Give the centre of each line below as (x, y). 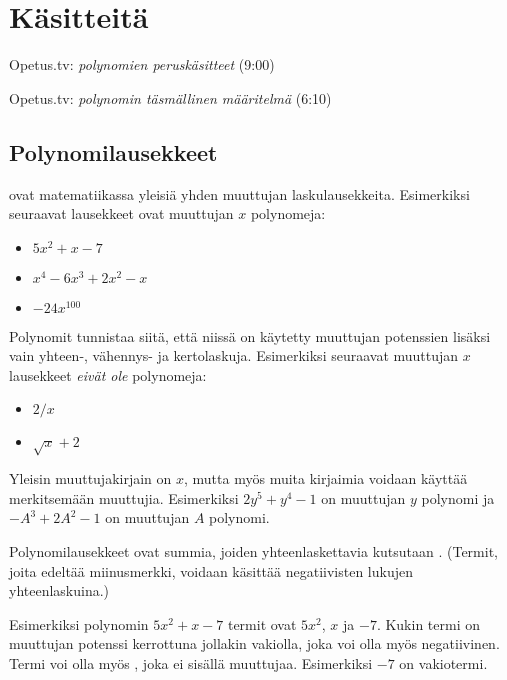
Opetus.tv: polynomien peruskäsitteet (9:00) (142, 64)
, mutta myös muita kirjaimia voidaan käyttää (326, 478)
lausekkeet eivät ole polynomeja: (108, 374)
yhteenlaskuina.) (59, 590)
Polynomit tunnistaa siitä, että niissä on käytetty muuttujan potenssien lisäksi (250, 335)
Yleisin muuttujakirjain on (90, 478)
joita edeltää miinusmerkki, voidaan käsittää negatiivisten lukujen (211, 570)
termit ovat (262, 623)
